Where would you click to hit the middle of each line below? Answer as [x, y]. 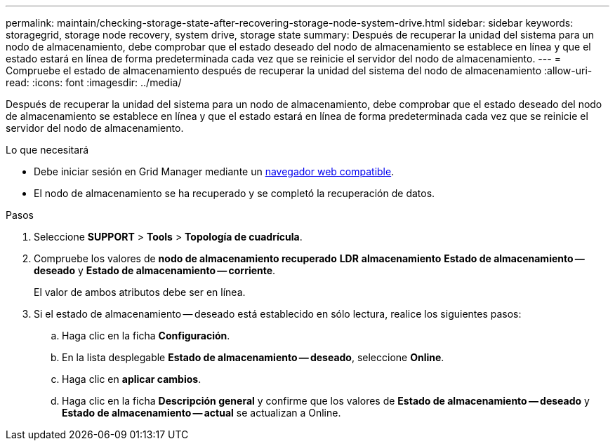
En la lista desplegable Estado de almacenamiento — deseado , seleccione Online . [253, 357]
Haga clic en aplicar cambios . [132, 379]
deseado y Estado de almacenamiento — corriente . [155, 270]
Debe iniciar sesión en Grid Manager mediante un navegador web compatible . [214, 171]
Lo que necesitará [47, 150]
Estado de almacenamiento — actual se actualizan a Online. [201, 413]
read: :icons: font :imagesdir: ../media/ [94, 82]
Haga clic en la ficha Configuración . [146, 336]
